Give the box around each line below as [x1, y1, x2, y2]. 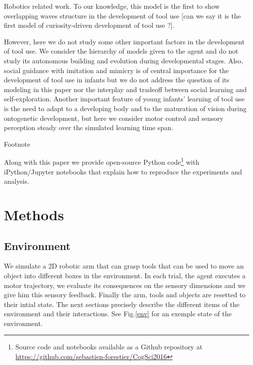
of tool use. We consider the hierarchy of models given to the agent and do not [4, 46, 238, 56]
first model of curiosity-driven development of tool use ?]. [4, 20, 175, 30]
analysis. [4, 176, 29, 186]
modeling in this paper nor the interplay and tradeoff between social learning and [4, 84, 247, 94]
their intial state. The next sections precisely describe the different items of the [4, 299, 239, 309]
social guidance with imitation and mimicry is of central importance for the [4, 65, 229, 75]
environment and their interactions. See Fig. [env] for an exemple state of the [4, 308, 232, 319]
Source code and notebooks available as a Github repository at [15, 342, 203, 352]
